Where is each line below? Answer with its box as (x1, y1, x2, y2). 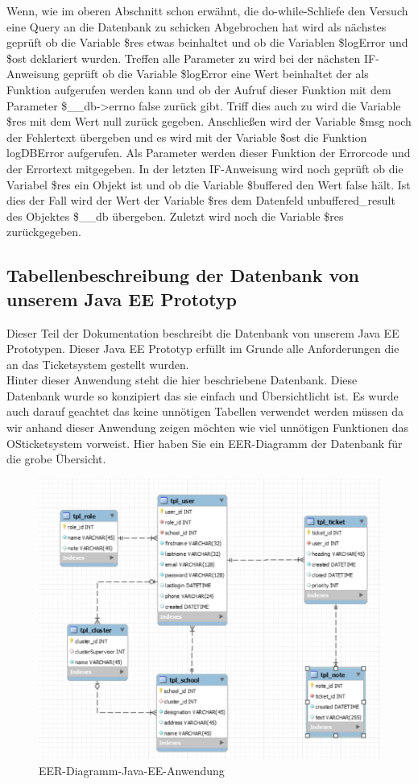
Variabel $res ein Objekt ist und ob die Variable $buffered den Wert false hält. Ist (6, 176, 411, 193)
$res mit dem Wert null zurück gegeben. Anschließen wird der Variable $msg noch (6, 113, 412, 130)
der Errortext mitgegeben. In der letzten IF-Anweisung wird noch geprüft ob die (6, 160, 404, 176)
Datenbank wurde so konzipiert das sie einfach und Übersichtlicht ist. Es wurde (6, 387, 399, 404)
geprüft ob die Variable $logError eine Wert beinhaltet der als (63, 65, 369, 82)
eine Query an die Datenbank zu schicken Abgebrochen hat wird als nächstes (6, 18, 387, 35)
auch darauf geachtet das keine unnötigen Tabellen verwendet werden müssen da (6, 403, 404, 420)
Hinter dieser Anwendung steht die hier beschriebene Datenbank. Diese (6, 371, 358, 388)
